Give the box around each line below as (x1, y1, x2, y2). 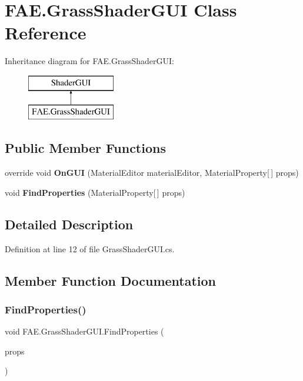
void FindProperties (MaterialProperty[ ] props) (5, 186, 185, 198)
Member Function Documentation (5, 271, 217, 289)
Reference (5, 21, 86, 45)
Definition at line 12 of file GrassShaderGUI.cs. (5, 242, 175, 255)
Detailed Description (5, 215, 134, 233)
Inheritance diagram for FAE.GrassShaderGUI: (5, 55, 174, 67)
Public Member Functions (5, 139, 166, 157)
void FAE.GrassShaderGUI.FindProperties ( (5, 325, 164, 337)
